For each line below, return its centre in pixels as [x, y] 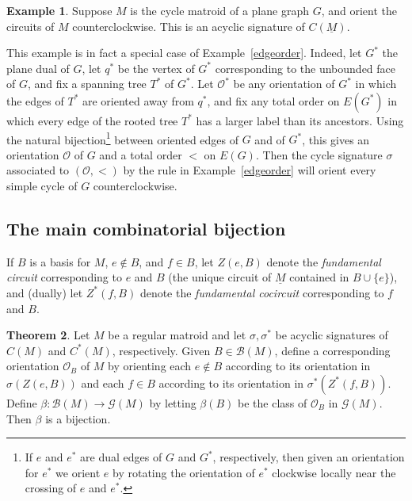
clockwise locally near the [334, 472]
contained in [319, 277]
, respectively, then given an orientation [309, 457]
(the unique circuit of [220, 277]
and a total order [141, 154]
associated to [38, 170]
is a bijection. [78, 418]
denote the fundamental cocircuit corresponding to [262, 292]
